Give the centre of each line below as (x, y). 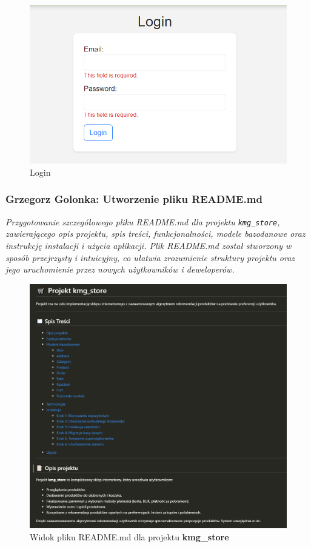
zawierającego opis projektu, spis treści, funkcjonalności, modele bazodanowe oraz (155, 234)
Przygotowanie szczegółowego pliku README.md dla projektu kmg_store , (143, 221)
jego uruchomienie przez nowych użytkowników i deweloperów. (120, 269)
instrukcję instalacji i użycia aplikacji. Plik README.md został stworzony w (149, 245)
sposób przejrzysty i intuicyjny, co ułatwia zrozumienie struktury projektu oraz (150, 257)
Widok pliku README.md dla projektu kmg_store (129, 536)
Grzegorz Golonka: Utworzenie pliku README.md (134, 199)
